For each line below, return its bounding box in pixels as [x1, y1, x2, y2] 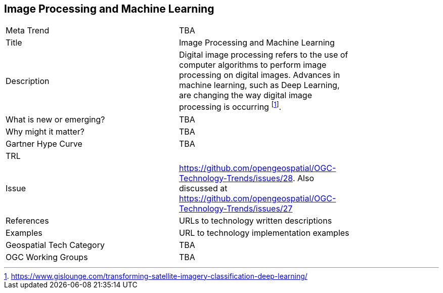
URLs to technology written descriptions [179, 215, 332, 226]
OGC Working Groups [6, 252, 88, 262]
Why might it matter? [6, 126, 84, 137]
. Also [292, 173, 314, 183]
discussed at [179, 183, 228, 193]
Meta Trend [6, 25, 50, 36]
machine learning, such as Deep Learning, [179, 80, 340, 91]
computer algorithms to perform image [179, 60, 327, 70]
